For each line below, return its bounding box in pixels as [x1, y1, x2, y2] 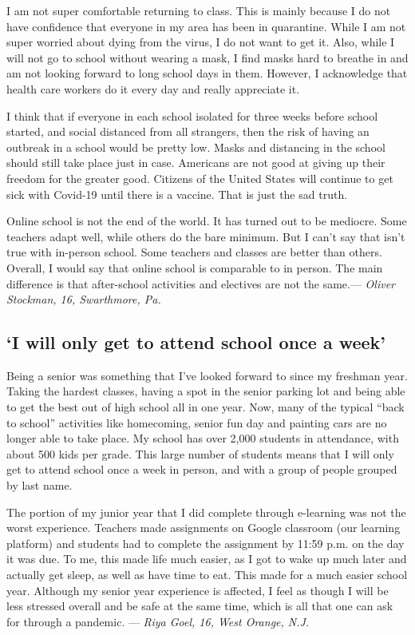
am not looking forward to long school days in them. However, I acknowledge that [6, 65, 408, 81]
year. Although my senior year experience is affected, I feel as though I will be [6, 581, 389, 598]
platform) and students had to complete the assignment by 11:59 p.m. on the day [6, 534, 405, 551]
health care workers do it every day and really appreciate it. [6, 80, 300, 97]
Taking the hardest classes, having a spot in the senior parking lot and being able [6, 383, 405, 399]
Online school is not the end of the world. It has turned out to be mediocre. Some [6, 212, 407, 229]
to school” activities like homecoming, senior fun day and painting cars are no [6, 414, 387, 431]
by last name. [6, 477, 73, 494]
